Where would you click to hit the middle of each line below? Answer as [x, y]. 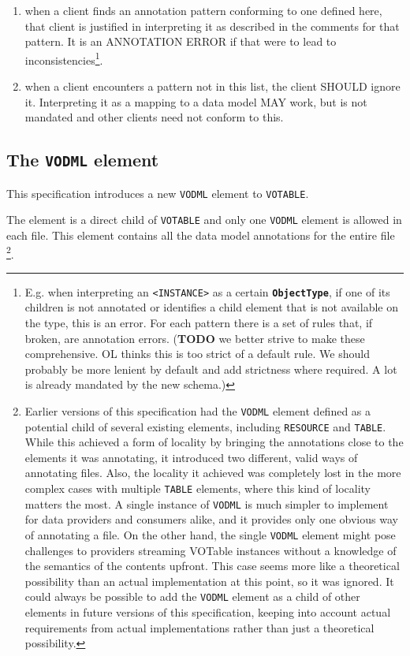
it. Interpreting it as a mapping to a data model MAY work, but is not [196, 101]
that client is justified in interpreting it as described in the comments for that [212, 26]
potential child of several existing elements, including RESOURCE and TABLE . [205, 426]
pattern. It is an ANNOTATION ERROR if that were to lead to [181, 41]
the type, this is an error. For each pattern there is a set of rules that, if [199, 322]
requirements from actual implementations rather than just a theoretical [199, 627]
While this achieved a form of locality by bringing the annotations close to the [214, 442]
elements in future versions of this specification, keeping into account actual [208, 612]
